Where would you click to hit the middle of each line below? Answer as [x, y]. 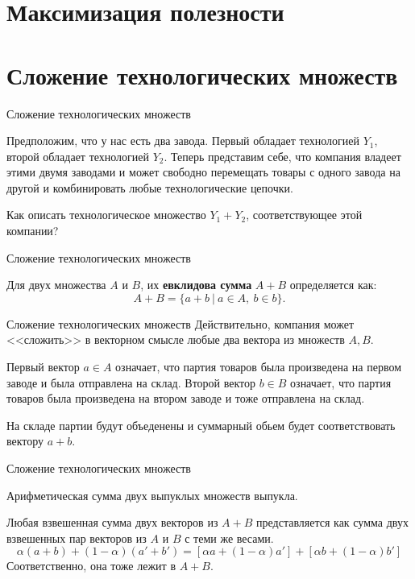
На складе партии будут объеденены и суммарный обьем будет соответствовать [201, 425]
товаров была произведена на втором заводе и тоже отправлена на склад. [186, 398]
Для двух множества [56, 285]
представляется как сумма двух [332, 522]
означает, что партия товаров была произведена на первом [258, 367]
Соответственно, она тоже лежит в [91, 566]
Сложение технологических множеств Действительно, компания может [181, 323]
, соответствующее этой [304, 215]
